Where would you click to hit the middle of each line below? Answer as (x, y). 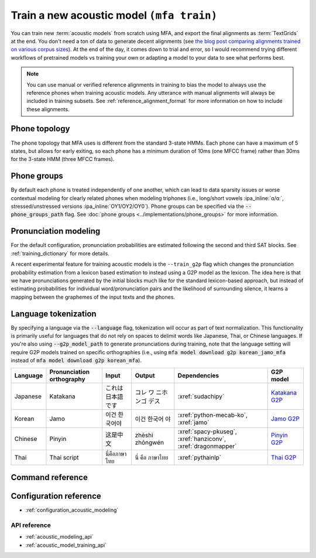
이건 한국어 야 (153, 419)
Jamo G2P (285, 419)
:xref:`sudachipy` (201, 396)
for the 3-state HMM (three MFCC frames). (63, 159)
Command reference (49, 477)
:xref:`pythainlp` (200, 457)
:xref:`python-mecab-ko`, (213, 415)
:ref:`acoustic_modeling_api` (59, 537)
